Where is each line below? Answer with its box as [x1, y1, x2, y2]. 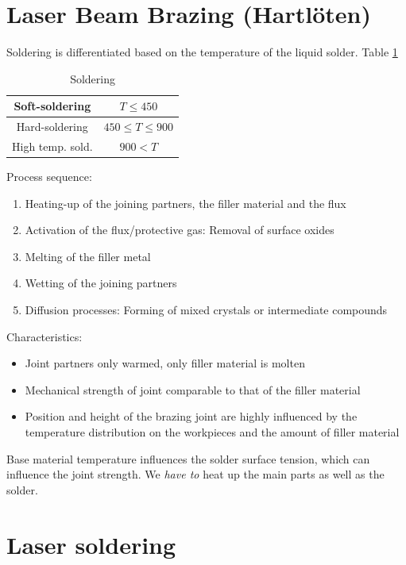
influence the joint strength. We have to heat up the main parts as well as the [6, 466, 385, 482]
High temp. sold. [12, 138, 93, 154]
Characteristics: [6, 328, 83, 344]
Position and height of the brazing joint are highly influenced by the [25, 408, 358, 425]
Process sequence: [6, 168, 92, 185]
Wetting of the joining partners [25, 275, 177, 291]
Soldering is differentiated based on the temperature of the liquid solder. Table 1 [6, 44, 398, 60]
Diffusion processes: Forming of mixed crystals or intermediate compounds [25, 302, 388, 318]
